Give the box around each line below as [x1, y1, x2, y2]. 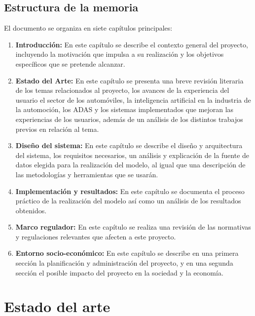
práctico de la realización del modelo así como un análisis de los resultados [15, 196, 241, 206]
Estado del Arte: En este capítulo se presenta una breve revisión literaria [15, 75, 244, 85]
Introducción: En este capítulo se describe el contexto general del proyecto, [15, 39, 248, 49]
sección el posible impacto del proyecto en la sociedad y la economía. [15, 267, 223, 277]
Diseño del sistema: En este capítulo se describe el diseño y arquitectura [15, 140, 243, 151]
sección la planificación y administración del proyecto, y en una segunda [15, 258, 233, 268]
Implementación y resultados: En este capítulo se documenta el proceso [15, 186, 245, 196]
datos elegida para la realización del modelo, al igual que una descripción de [15, 159, 246, 170]
